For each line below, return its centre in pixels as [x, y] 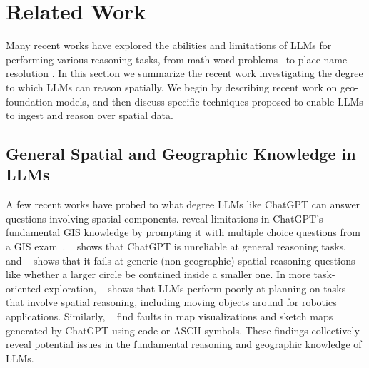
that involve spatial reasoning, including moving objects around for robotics [171, 302]
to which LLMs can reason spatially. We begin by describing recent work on [172, 87]
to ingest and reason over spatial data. [90, 115]
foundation [29, 101]
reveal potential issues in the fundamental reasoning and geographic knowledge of [184, 344]
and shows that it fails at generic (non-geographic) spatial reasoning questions [181, 260]
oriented [24, 288]
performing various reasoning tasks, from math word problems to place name [177, 59]
